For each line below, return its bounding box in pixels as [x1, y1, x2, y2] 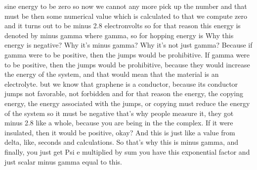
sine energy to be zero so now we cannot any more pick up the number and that [4, 1, 247, 11]
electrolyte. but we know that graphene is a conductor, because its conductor [4, 78, 238, 89]
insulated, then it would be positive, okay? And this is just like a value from [4, 127, 235, 137]
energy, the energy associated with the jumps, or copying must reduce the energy [4, 98, 250, 108]
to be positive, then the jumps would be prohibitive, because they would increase [4, 59, 250, 69]
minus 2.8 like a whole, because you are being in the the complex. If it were [4, 117, 233, 128]
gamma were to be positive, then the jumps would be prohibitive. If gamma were [4, 49, 250, 59]
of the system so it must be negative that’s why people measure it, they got [4, 108, 234, 118]
